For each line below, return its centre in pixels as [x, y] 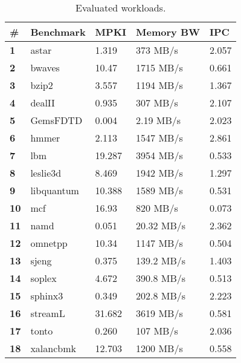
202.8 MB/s [161, 296]
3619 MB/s [159, 313]
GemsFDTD [56, 120]
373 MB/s [157, 50]
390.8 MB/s [161, 278]
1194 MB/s [159, 85]
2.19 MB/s [159, 120]
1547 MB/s [159, 138]
